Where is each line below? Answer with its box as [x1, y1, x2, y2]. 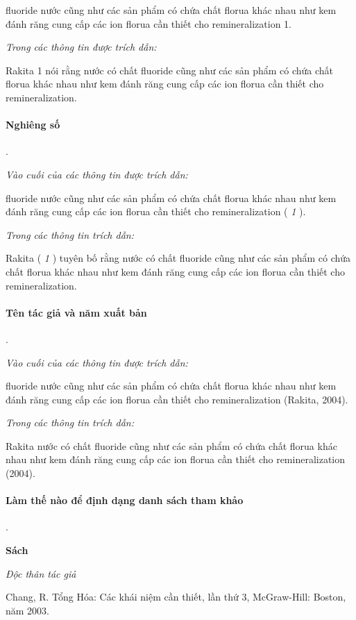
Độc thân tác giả [6, 566, 76, 580]
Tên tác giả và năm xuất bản [6, 305, 147, 319]
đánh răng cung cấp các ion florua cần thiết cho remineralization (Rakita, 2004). [6, 392, 348, 406]
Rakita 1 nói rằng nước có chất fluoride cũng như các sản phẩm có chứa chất [6, 62, 334, 77]
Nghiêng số [6, 117, 60, 132]
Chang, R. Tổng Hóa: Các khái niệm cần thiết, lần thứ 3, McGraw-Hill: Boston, [6, 589, 346, 604]
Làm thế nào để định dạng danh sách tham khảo [6, 493, 244, 508]
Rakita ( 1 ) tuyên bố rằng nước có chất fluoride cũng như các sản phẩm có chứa [6, 251, 351, 265]
